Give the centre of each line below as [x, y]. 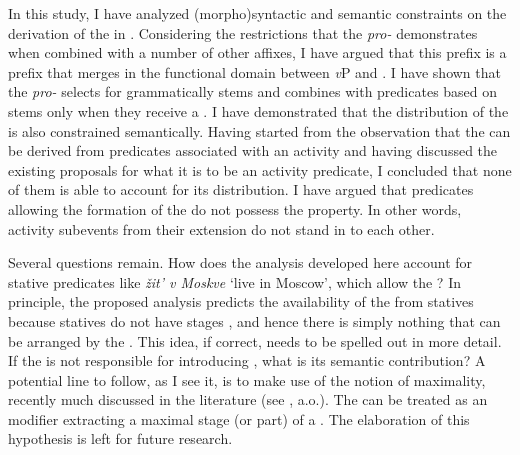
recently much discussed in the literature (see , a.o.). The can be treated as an [248, 399]
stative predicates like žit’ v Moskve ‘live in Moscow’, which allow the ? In [234, 281]
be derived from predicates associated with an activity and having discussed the [253, 150]
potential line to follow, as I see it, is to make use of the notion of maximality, [247, 379]
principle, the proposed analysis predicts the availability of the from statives [241, 301]
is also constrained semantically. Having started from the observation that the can [259, 130]
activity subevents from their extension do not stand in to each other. [221, 228]
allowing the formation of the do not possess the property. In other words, [235, 208]
